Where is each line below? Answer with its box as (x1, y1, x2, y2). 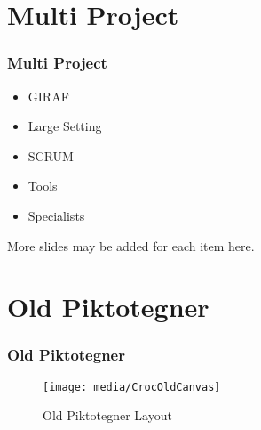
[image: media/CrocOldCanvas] (43, 380, 221, 393)
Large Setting (28, 117, 102, 135)
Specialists (28, 206, 85, 224)
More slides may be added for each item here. (7, 236, 255, 255)
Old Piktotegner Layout (43, 406, 172, 425)
